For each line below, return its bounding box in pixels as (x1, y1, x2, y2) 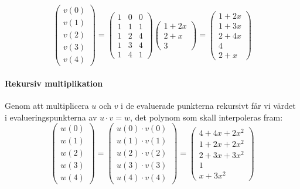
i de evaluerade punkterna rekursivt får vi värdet (121, 99, 296, 112)
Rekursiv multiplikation (5, 77, 103, 89)
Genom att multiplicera (5, 99, 89, 112)
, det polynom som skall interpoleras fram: (130, 111, 283, 123)
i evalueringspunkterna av (5, 111, 97, 123)
